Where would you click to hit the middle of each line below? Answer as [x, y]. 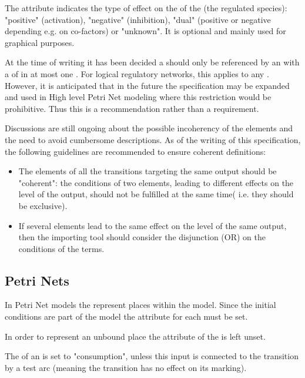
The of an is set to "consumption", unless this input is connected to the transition [152, 356]
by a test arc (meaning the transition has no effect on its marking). [126, 367]
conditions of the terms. [61, 248]
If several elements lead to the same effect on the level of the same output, [152, 225]
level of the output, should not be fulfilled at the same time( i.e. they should [156, 194]
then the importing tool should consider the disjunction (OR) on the [142, 237]
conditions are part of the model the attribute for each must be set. [126, 316]
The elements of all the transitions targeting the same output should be [148, 171]
